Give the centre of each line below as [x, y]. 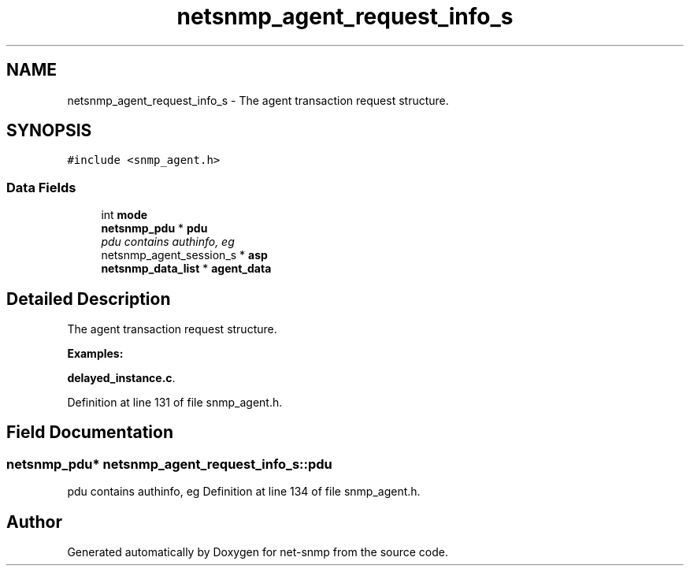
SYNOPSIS [49, 131]
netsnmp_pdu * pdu [154, 228]
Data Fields [41, 187]
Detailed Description [89, 299]
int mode [124, 215]
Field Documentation [90, 433]
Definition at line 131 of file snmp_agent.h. [175, 403]
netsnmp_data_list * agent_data [186, 269]
